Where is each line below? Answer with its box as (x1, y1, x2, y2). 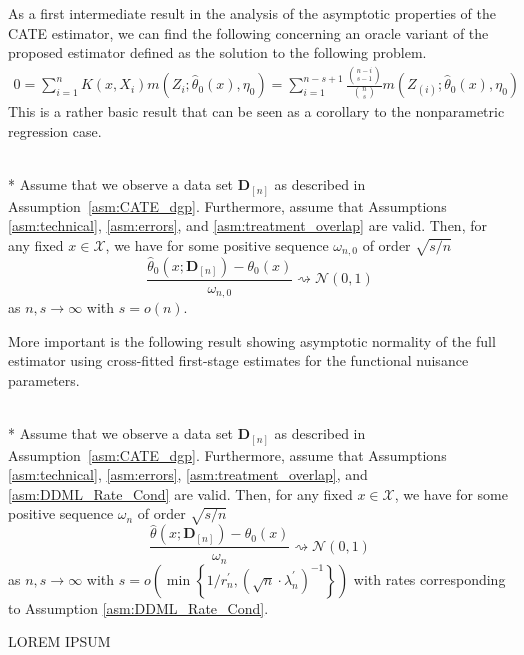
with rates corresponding (353, 568, 506, 589)
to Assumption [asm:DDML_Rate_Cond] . (8, 597, 269, 618)
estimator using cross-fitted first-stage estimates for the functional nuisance (8, 350, 469, 371)
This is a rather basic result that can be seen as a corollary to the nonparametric (8, 101, 505, 122)
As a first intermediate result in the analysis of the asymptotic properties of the (8, 3, 496, 23)
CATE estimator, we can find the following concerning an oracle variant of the (8, 22, 489, 43)
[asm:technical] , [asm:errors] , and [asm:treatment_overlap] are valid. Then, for (8, 215, 487, 236)
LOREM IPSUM (8, 631, 111, 652)
